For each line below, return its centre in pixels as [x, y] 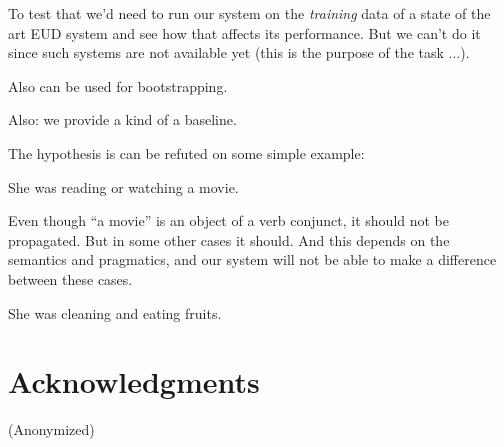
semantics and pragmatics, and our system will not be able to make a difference [252, 259]
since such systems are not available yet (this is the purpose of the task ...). [239, 52]
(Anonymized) [51, 429]
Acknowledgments [134, 381]
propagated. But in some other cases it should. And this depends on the [229, 239]
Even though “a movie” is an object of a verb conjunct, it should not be [229, 220]
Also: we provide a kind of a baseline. [122, 119]
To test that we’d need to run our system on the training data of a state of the [249, 13]
